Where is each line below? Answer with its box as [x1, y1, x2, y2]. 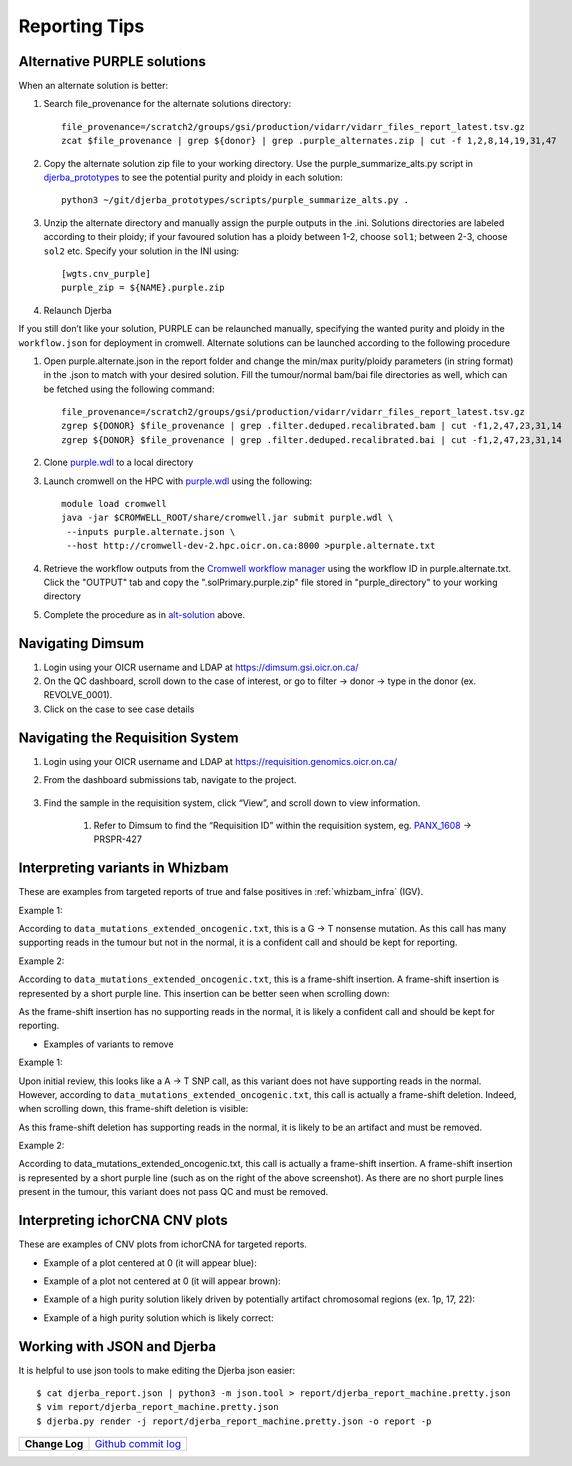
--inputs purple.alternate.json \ [66, 526, 236, 537]
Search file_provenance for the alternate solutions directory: [43, 98, 292, 110]
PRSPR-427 [93, 833, 142, 845]
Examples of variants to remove [43, 1038, 174, 1050]
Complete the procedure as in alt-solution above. [43, 608, 246, 620]
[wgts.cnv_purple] [61, 268, 152, 279]
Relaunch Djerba [43, 304, 112, 316]
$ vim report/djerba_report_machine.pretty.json [36, 1401, 279, 1413]
